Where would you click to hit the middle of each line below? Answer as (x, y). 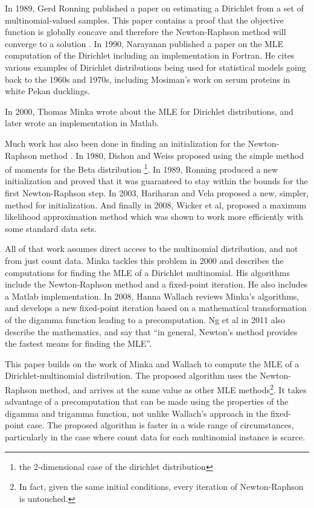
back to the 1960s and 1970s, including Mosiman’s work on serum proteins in (148, 79)
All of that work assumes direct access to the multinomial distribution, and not (152, 249)
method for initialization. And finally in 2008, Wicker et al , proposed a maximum (156, 204)
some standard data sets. (51, 228)
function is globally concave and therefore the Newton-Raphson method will (146, 32)
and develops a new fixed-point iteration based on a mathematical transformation (156, 308)
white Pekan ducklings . (48, 91)
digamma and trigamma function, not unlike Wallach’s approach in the (136, 413)
